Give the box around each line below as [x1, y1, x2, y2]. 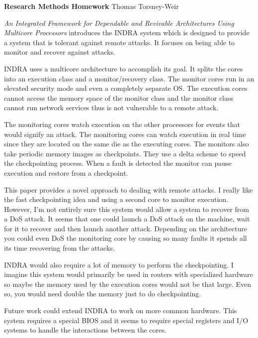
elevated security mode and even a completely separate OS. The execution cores [4, 83, 248, 93]
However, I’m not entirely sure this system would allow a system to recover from [4, 203, 249, 214]
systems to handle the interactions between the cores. [4, 325, 167, 335]
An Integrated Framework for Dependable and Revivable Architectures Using [4, 17, 234, 28]
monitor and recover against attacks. [4, 47, 115, 57]
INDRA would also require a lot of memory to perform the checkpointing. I [4, 259, 234, 270]
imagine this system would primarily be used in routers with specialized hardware [4, 269, 253, 279]
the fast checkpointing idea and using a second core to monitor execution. [4, 194, 229, 204]
